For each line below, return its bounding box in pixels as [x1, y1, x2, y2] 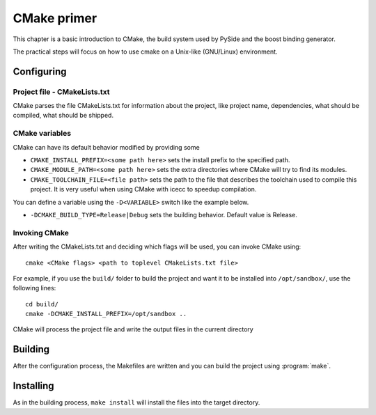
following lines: [13, 284, 56, 292]
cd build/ [25, 300, 58, 308]
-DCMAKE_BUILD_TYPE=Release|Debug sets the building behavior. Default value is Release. [30, 210, 297, 219]
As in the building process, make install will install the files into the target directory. [13, 398, 260, 407]
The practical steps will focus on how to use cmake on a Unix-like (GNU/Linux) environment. [13, 47, 278, 56]
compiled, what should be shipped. [13, 111, 114, 120]
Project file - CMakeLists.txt [13, 87, 110, 97]
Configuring [13, 65, 67, 77]
